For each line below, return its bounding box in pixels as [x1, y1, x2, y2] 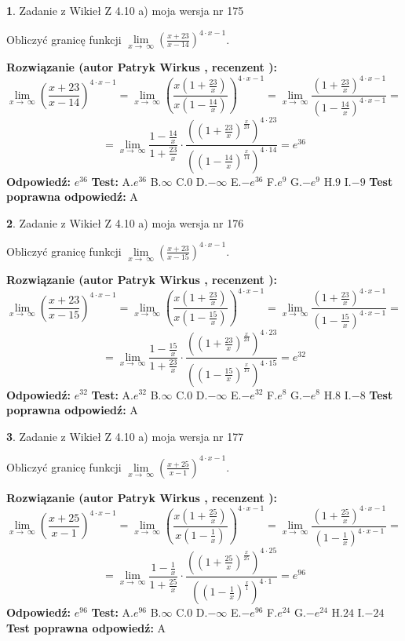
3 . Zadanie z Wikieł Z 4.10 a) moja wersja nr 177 [6, 428, 244, 444]
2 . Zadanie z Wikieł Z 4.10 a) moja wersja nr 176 [6, 214, 244, 231]
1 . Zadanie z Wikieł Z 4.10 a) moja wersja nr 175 [6, 2, 244, 18]
